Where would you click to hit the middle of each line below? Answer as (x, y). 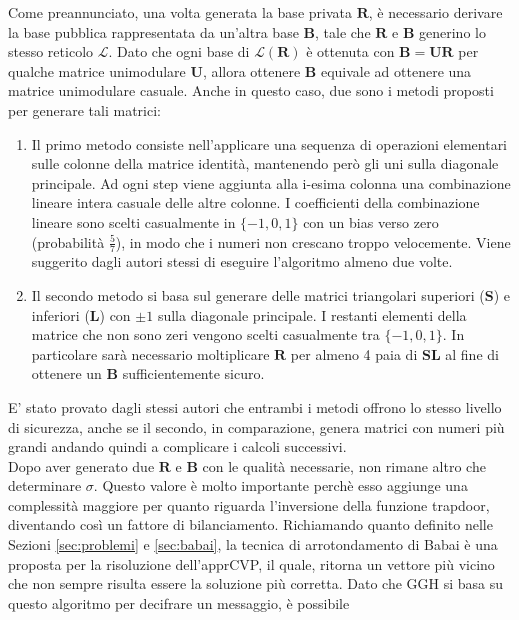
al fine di (472, 353)
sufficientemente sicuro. (193, 373)
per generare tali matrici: (84, 109)
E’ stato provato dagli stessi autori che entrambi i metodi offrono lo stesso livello (255, 406)
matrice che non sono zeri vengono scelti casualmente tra (205, 334)
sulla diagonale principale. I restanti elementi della (312, 314)
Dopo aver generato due (81, 465)
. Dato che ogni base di (179, 51)
